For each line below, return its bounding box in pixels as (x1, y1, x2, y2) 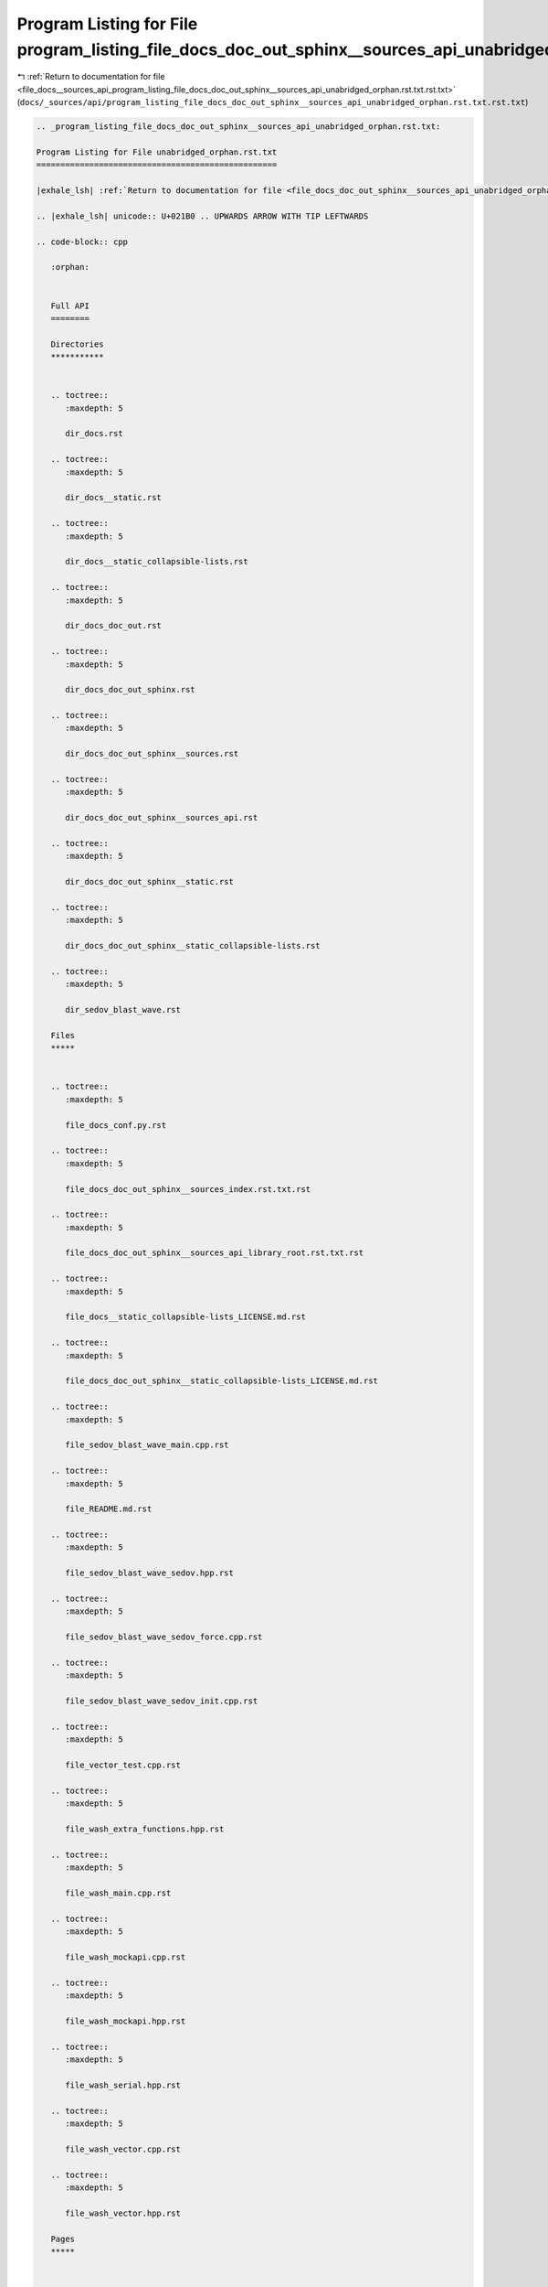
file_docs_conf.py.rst (65, 1120, 167, 1130)
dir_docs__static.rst (65, 492, 162, 503)
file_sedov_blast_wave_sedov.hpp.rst (65, 1568, 235, 1578)
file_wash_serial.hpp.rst (65, 2079, 182, 2090)
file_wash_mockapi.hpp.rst (65, 2015, 186, 2026)
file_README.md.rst (65, 1504, 153, 1514)
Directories (50, 338, 104, 349)
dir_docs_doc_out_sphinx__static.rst (65, 876, 235, 887)
